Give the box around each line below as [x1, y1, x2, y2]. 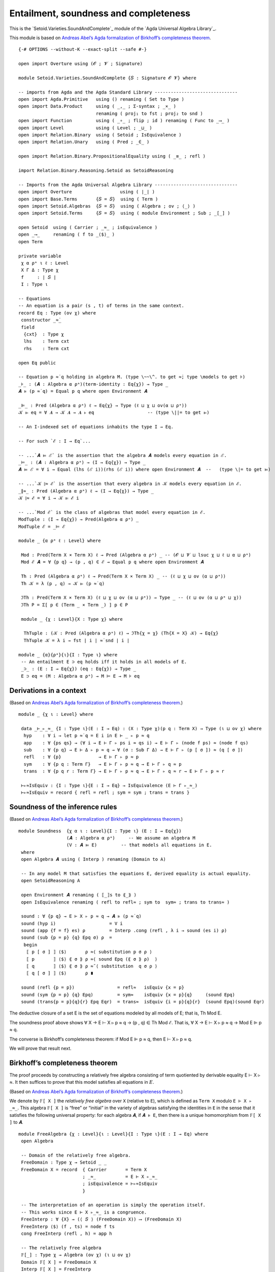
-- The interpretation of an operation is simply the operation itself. [21, 1202, 206, 1208]
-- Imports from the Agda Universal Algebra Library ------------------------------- [18, 182, 238, 188]
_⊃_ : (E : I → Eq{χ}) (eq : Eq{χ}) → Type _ [21, 666, 136, 672]
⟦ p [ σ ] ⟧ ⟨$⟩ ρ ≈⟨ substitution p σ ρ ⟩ [26, 949, 152, 955]
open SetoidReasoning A [21, 878, 80, 884]
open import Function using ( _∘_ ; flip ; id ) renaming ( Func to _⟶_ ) [18, 118, 230, 124]
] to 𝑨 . [9, 1119, 23, 1125]
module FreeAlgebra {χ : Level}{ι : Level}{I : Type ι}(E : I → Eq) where [18, 1131, 209, 1137]
